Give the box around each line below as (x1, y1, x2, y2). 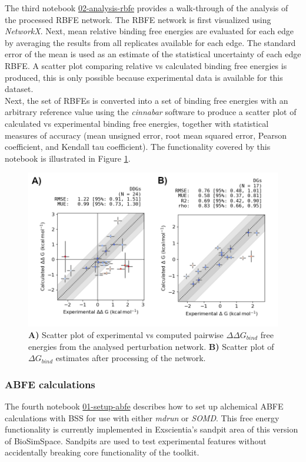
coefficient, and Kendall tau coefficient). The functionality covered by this (5, 140, 271, 153)
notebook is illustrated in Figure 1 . (5, 152, 131, 164)
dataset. (5, 83, 34, 95)
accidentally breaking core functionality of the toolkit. (5, 446, 199, 458)
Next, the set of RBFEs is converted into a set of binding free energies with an (5, 94, 288, 106)
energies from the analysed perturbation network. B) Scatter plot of (28, 340, 274, 352)
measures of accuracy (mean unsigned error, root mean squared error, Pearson (5, 129, 287, 141)
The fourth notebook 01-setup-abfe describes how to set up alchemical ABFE (5, 399, 284, 412)
